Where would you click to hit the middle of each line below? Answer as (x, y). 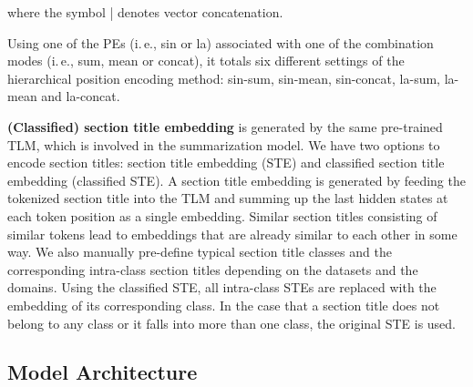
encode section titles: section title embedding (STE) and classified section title (226, 163)
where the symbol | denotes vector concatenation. (145, 12)
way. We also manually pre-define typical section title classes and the (200, 252)
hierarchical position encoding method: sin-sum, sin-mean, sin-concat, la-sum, (224, 78)
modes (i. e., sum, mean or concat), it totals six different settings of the (206, 61)
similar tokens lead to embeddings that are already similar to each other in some (232, 234)
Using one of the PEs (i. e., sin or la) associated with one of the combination (221, 42)
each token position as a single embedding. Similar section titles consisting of (222, 215)
